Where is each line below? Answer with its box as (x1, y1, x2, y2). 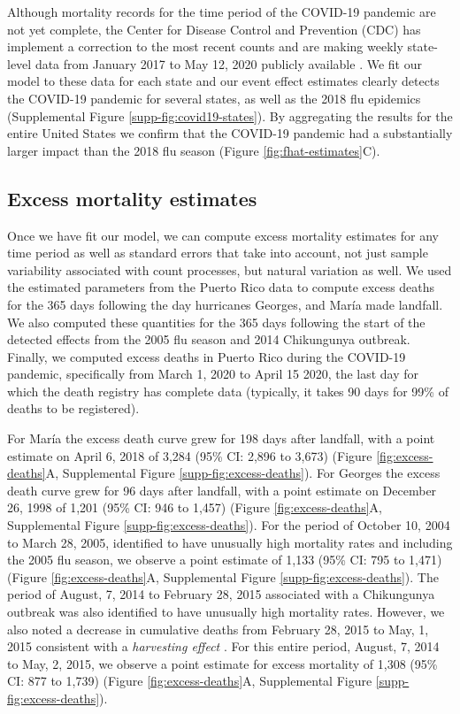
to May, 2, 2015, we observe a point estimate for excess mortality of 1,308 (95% (7, 654, 438, 672)
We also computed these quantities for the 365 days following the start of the (7, 312, 425, 331)
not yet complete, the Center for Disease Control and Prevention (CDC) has (7, 19, 421, 38)
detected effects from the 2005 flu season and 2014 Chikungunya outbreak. (7, 330, 410, 349)
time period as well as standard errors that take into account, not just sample (7, 243, 428, 262)
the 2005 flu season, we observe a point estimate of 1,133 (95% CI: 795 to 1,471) (7, 550, 442, 569)
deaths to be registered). (7, 399, 140, 418)
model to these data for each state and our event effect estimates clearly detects (7, 72, 440, 90)
